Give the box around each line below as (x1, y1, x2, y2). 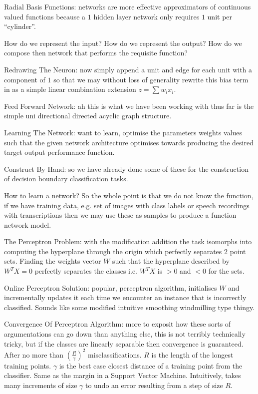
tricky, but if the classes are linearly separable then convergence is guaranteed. (4, 338, 244, 349)
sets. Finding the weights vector (4, 256, 101, 266)
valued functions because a (4, 11, 86, 21)
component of (4, 74, 45, 84)
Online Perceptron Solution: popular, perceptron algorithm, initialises (4, 282, 217, 293)
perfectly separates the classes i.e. (34, 266, 138, 276)
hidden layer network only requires (93, 11, 200, 21)
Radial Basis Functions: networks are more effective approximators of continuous (4, 1, 251, 11)
